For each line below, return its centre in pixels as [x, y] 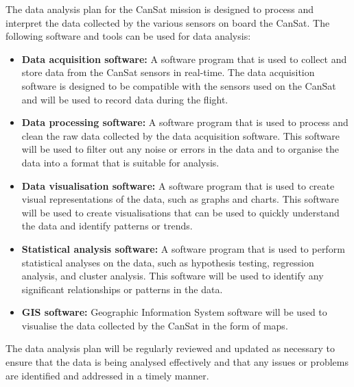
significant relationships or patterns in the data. [122, 289]
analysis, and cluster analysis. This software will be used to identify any [173, 276]
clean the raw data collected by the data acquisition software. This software [180, 135]
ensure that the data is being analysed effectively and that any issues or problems [177, 362]
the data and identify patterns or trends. [107, 226]
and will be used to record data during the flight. [125, 99]
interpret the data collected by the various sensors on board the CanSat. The [168, 22]
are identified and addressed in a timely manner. [107, 375]
